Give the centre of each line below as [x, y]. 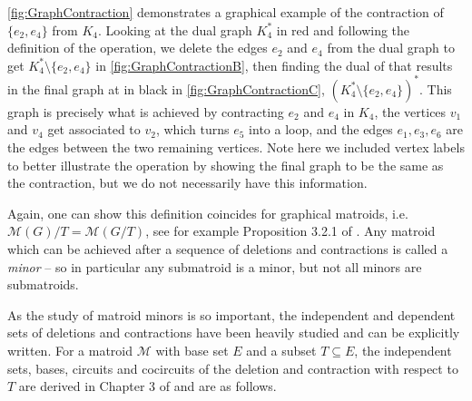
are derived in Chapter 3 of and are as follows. [147, 386]
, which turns [192, 129]
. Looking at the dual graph [175, 29]
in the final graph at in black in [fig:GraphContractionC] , [166, 88]
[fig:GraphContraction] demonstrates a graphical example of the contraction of [226, 12]
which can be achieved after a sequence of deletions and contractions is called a [228, 249]
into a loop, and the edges [321, 129]
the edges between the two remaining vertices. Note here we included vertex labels [236, 147]
